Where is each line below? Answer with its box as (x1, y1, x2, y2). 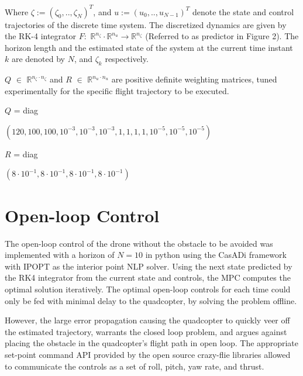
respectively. (105, 53, 149, 65)
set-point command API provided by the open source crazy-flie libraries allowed (5, 348, 291, 360)
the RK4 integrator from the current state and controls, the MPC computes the (5, 271, 291, 284)
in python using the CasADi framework (145, 249, 287, 261)
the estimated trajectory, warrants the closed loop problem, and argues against (5, 325, 287, 337)
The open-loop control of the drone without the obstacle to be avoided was (5, 237, 273, 249)
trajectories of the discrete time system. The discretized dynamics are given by (5, 18, 287, 30)
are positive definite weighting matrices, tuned (111, 73, 277, 85)
